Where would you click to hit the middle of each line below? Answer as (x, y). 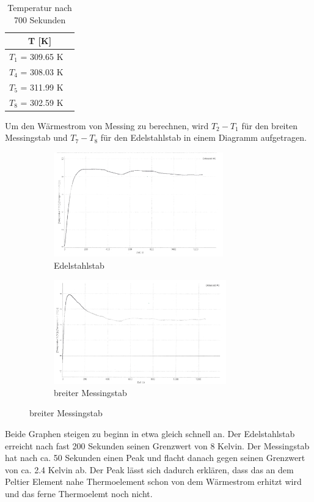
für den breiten (269, 125)
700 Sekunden (40, 19)
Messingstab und (36, 137)
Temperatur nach (40, 7)
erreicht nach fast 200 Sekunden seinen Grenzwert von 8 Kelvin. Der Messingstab (157, 445)
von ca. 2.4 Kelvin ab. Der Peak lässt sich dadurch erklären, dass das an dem (149, 469)
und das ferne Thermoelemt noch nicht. (79, 493)
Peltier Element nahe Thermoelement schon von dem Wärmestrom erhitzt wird (153, 481)
